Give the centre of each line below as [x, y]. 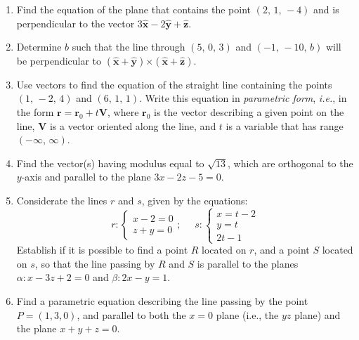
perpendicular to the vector [76, 23]
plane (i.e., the [247, 314]
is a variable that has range [285, 125]
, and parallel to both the [131, 314]
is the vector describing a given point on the [249, 111]
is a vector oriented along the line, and [133, 125]
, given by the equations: [195, 200]
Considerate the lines [62, 200]
